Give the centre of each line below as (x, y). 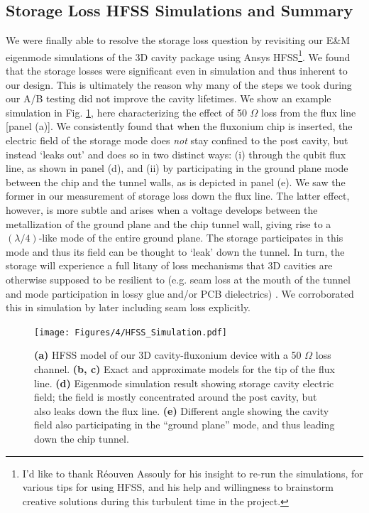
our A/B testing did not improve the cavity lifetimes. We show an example (169, 98)
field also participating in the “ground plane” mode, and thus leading (184, 425)
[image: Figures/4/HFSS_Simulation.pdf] (131, 332)
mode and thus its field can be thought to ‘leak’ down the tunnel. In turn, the (175, 251)
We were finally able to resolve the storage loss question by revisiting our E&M (178, 40)
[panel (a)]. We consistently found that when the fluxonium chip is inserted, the (179, 126)
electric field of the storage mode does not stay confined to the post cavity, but (177, 140)
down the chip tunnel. (82, 438)
